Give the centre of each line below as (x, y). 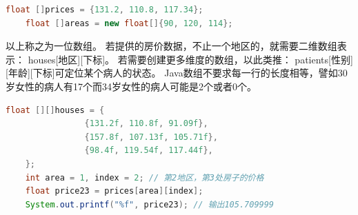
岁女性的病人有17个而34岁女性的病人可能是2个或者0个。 (131, 86)
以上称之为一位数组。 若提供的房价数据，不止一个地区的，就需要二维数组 (171, 46)
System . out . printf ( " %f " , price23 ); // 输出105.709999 (150, 204)
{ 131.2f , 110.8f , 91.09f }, (146, 124)
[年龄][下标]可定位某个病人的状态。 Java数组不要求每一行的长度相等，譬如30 (177, 73)
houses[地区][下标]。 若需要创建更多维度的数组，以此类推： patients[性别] (190, 59)
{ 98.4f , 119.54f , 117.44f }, (149, 151)
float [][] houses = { (55, 110)
